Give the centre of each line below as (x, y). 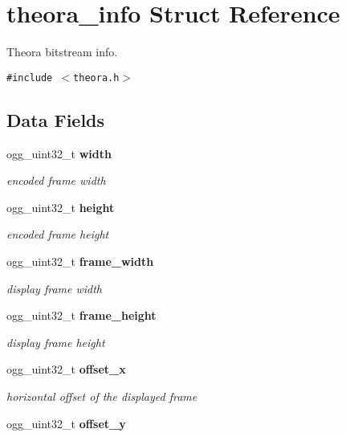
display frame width (54, 288)
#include (30, 78)
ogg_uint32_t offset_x (66, 369)
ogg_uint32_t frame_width (80, 261)
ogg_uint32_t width (59, 153)
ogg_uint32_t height (61, 207)
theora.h (96, 78)
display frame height (56, 342)
